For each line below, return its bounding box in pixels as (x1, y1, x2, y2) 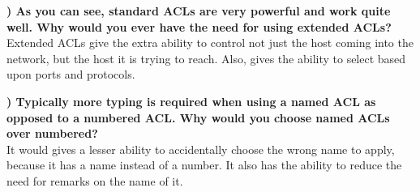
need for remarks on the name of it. (6, 172, 183, 189)
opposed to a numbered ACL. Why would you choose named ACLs (6, 109, 390, 126)
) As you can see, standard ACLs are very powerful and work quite (6, 2, 391, 19)
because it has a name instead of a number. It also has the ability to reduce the (6, 156, 402, 173)
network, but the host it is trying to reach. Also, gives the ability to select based (6, 49, 406, 66)
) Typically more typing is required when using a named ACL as (6, 92, 376, 109)
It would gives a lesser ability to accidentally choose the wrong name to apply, (6, 140, 395, 157)
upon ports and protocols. (6, 66, 135, 83)
